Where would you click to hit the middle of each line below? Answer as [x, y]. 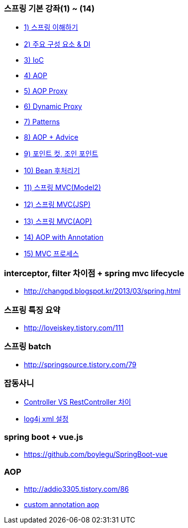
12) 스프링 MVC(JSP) [57, 205]
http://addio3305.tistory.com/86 [77, 489]
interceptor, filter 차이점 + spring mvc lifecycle [94, 273]
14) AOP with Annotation [64, 237]
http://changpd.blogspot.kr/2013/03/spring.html [102, 291]
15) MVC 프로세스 [51, 254]
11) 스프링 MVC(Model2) [62, 188]
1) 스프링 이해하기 [51, 27]
